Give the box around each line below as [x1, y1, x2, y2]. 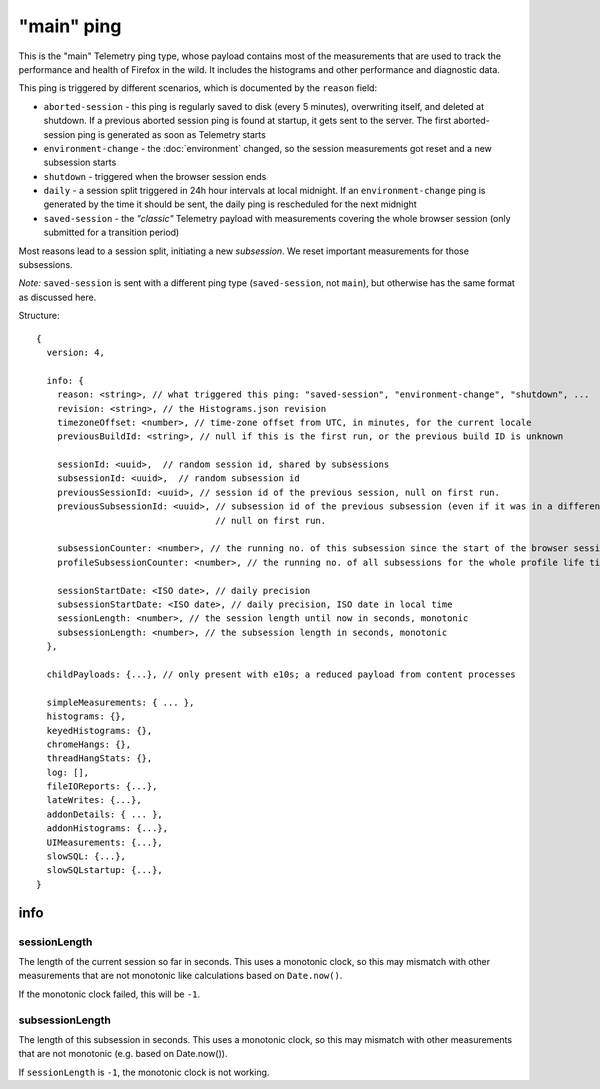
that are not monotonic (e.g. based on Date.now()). [18, 1048, 228, 1060]
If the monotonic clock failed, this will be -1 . [18, 988, 201, 1000]
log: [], [46, 766, 90, 778]
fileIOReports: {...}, [46, 781, 158, 792]
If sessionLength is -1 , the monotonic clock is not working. [18, 1066, 270, 1078]
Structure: [18, 310, 60, 322]
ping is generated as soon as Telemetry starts [77, 128, 267, 140]
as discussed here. [18, 291, 97, 303]
